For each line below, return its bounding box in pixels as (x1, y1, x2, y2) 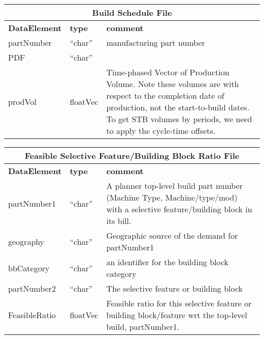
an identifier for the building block (106, 256, 229, 268)
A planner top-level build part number (106, 180, 243, 191)
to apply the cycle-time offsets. (106, 125, 216, 136)
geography (8, 235, 45, 247)
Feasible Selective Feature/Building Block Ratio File (24, 150, 240, 161)
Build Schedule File (92, 7, 172, 18)
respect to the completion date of (106, 90, 224, 101)
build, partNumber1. (106, 321, 180, 332)
